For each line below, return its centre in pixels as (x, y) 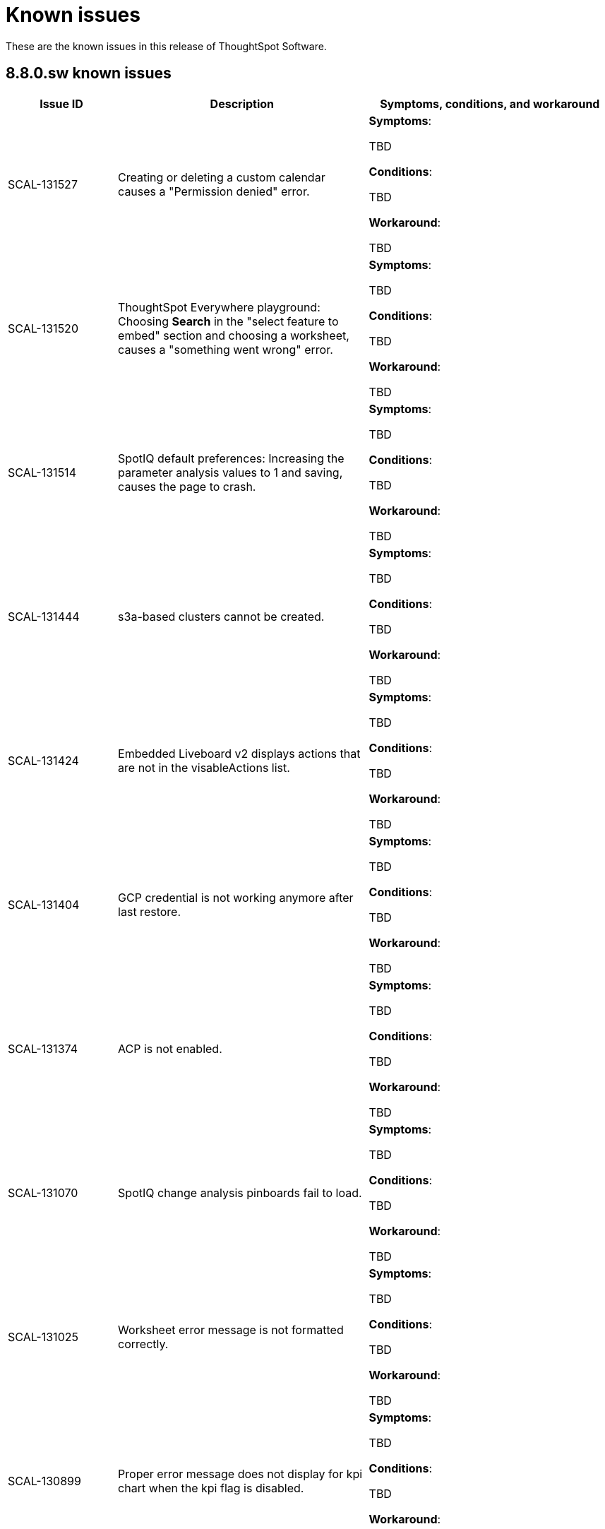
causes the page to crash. (187, 486)
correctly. (143, 1344)
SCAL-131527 (43, 184)
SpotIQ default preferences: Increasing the (231, 458)
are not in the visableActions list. (204, 767)
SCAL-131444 (44, 616)
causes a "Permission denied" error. (214, 191)
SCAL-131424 (43, 760)
